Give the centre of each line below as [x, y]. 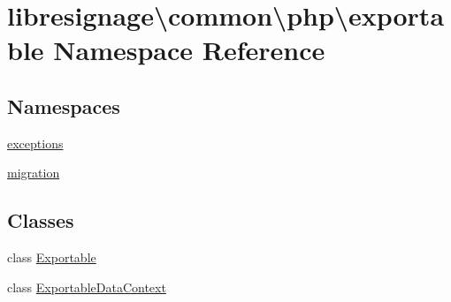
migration [34, 173]
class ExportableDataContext [87, 287]
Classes [41, 220]
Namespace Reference [189, 50]
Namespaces [64, 106]
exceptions [35, 143]
